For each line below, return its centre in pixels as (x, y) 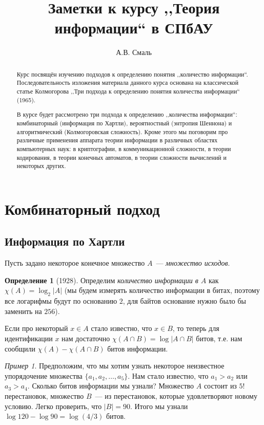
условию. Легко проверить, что (53, 406)
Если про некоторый (36, 328)
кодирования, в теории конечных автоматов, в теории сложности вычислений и (121, 157)
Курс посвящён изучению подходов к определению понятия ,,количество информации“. (132, 74)
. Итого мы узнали (159, 406)
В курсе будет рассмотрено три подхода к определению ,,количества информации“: (127, 114)
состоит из (220, 386)
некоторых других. (41, 166)
